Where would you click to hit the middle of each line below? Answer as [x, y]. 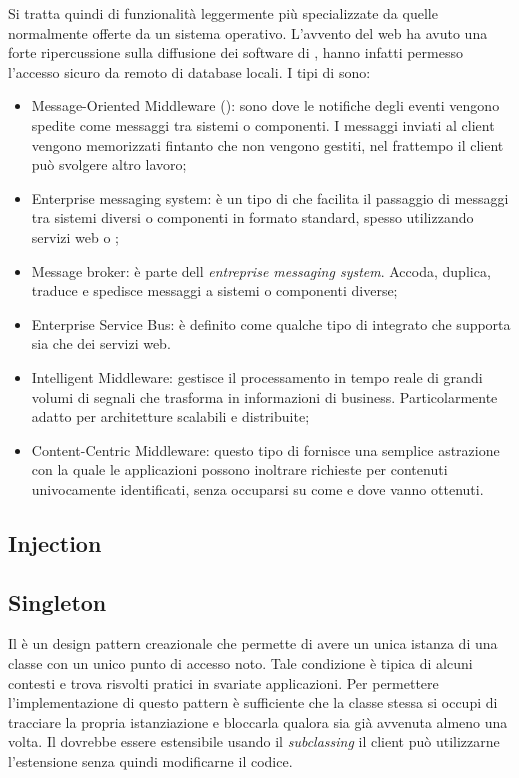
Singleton [57, 601]
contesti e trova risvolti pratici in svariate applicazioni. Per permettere [223, 682]
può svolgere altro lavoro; [109, 164]
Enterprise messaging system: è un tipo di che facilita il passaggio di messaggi [270, 197]
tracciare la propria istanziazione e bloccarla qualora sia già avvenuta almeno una [258, 721]
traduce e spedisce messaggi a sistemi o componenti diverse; [214, 290]
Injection [55, 542]
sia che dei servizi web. [101, 343]
